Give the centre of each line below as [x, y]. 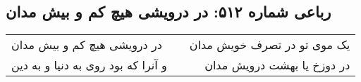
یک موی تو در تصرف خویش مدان [270, 45]
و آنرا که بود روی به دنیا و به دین [89, 65]
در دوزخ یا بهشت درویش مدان [277, 65]
